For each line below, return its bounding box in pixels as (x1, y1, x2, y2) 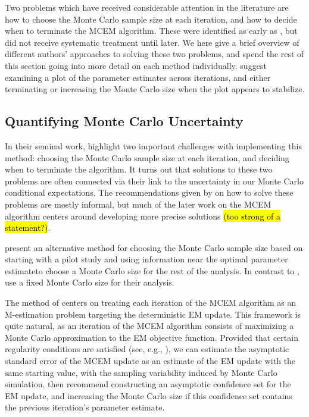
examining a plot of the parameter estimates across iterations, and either (5, 71, 271, 83)
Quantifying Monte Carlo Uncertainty (5, 112, 244, 130)
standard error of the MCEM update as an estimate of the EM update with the (5, 355, 296, 367)
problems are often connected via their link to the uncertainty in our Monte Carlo (5, 174, 304, 187)
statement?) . (5, 221, 51, 234)
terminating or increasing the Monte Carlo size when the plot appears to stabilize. (5, 83, 305, 95)
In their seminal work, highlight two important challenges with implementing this (5, 139, 302, 152)
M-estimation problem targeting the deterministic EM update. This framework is (5, 308, 301, 320)
